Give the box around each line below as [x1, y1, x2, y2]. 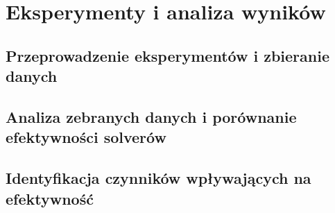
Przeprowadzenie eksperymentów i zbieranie [6, 44, 329, 66]
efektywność [6, 187, 94, 209]
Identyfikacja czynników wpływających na [6, 167, 311, 189]
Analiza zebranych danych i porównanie [6, 105, 297, 127]
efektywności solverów [6, 126, 166, 148]
